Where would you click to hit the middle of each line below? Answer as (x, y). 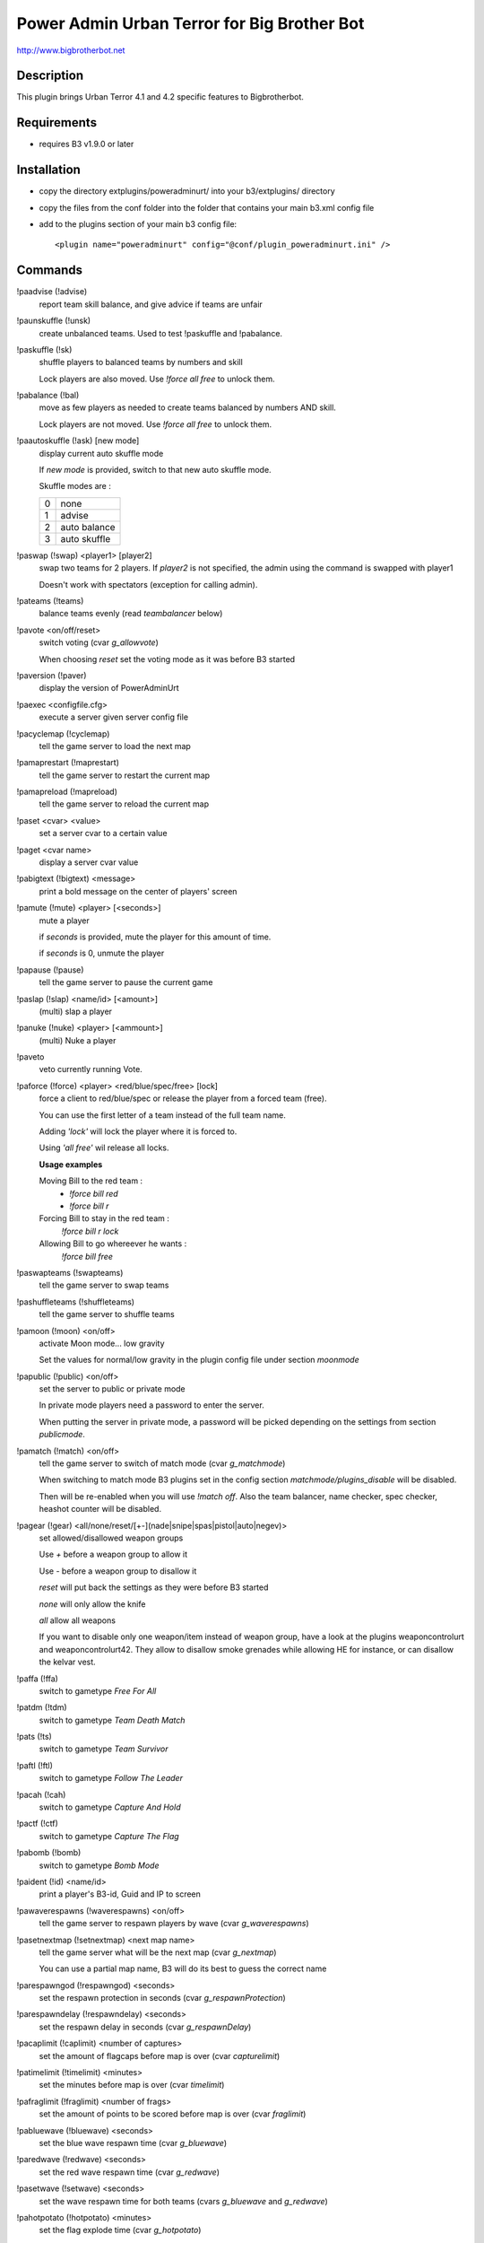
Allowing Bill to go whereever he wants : (113, 1244)
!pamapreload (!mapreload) (67, 792)
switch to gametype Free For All (98, 1690)
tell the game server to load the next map (115, 746)
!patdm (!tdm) (42, 1707)
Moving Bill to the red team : (91, 1181)
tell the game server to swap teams (104, 1285)
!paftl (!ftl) (35, 1765)
